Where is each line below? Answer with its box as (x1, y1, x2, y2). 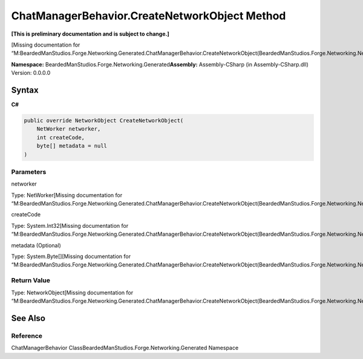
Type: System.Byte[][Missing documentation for (11, 253, 131, 260)
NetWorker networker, (36, 126, 101, 132)
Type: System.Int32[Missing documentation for (11, 222, 129, 229)
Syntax (11, 85, 39, 95)
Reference (11, 331, 42, 340)
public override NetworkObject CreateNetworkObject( (24, 117, 184, 124)
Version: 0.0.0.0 (11, 70, 51, 77)
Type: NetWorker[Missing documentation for (11, 191, 123, 199)
